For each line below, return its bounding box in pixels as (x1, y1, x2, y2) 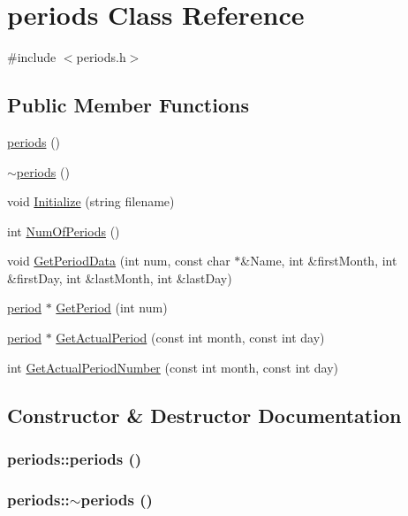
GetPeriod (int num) (56, 298, 168, 317)
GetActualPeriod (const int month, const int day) (56, 328, 325, 347)
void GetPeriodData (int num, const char (7, 251, 230, 270)
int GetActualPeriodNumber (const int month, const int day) (7, 358, 339, 376)
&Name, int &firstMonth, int (240, 251, 397, 270)
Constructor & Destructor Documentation (7, 401, 402, 428)
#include (7, 48, 57, 66)
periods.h (76, 48, 126, 66)
